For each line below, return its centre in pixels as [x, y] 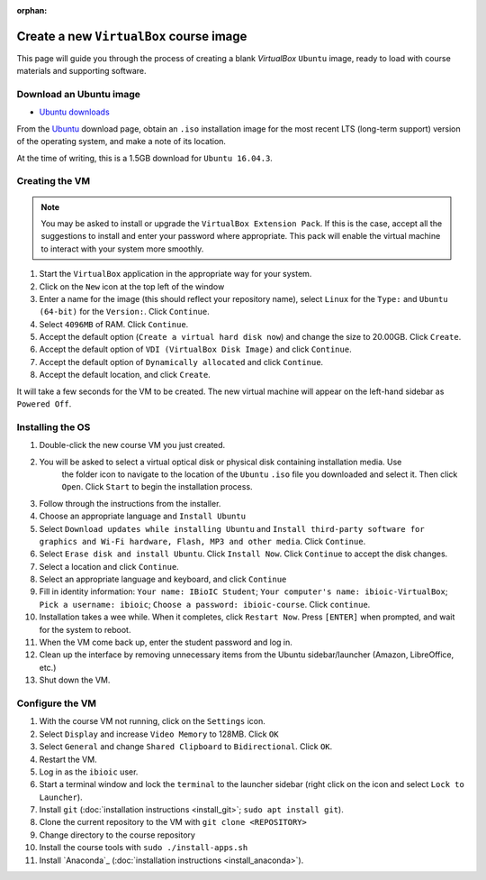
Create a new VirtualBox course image [132, 36]
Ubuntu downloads [74, 112]
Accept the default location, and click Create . [125, 375]
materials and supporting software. [82, 71]
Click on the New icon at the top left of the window [132, 286]
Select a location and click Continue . [109, 566]
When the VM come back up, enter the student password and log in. [166, 642]
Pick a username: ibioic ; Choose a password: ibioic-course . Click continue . [205, 604]
